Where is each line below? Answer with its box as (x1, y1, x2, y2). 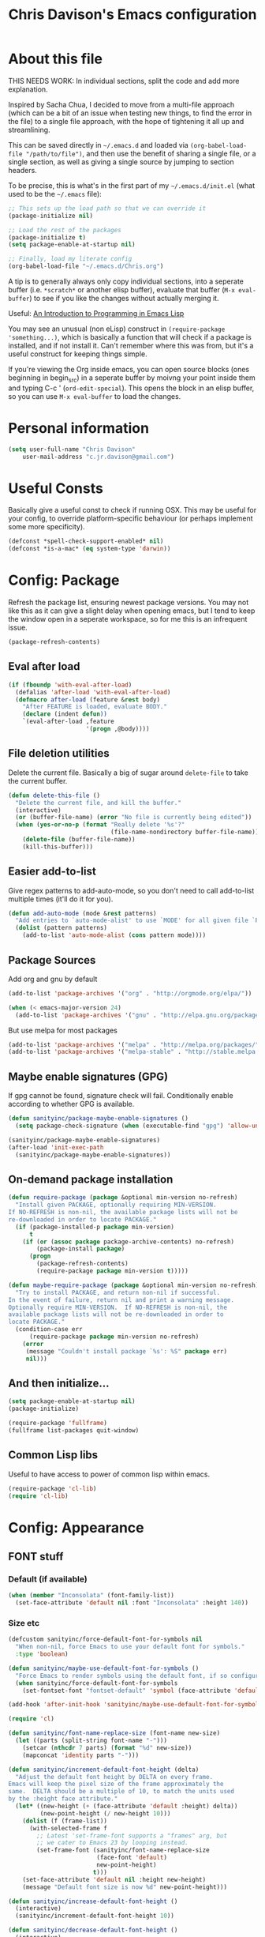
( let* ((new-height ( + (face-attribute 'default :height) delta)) (15, 1803, 238, 1811)
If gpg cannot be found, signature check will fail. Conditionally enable (8, 1091, 234, 1100)
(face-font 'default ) (95, 1854, 168, 1862)
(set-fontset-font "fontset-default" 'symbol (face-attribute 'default (22, 1687, 263, 1694)
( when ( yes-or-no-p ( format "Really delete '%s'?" (15, 821, 185, 829)
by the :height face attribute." (8, 1795, 118, 1803)
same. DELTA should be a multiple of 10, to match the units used (8, 1788, 235, 1796)
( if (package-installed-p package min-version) (15, 1223, 175, 1231)
